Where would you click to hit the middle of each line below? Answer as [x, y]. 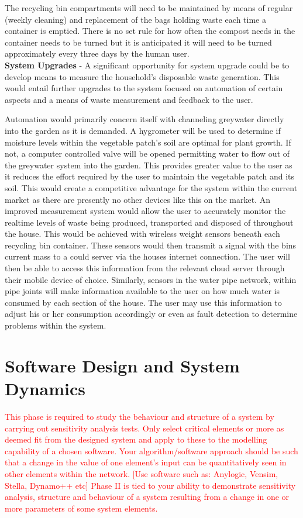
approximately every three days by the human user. [97, 53]
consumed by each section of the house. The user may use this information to [143, 302]
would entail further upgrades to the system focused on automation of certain [144, 88]
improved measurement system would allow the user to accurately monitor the [145, 211]
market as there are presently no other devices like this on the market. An [137, 199]
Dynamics [45, 388]
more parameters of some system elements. [81, 508]
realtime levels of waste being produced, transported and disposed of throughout [149, 222]
